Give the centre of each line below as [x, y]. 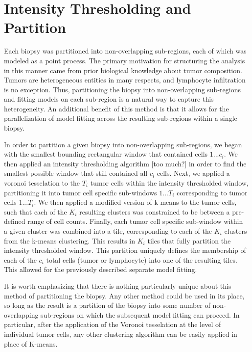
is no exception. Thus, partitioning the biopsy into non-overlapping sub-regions [122, 89]
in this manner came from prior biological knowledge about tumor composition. [123, 70]
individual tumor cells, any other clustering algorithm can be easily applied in [121, 334]
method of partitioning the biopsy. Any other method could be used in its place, [124, 295]
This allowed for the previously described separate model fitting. [101, 269]
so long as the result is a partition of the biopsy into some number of [107, 305]
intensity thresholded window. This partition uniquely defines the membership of [125, 250]
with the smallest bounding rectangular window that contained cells [106, 154]
